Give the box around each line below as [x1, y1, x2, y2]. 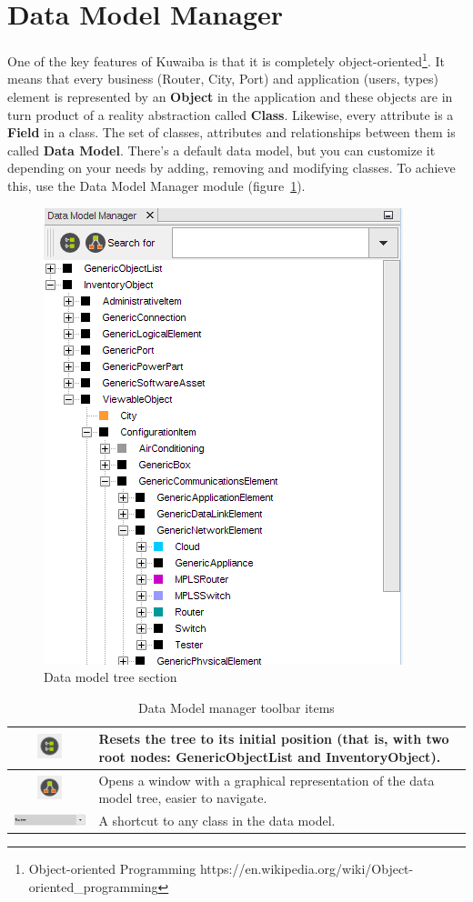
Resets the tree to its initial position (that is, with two [98, 729, 449, 748]
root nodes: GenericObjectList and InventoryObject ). [98, 747, 441, 766]
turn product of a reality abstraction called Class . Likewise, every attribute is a [7, 105, 454, 124]
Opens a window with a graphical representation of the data [98, 770, 435, 789]
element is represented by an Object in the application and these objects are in [7, 86, 453, 105]
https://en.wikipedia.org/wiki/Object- [199, 859, 414, 878]
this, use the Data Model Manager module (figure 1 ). [7, 175, 306, 195]
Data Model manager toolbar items [138, 697, 335, 717]
